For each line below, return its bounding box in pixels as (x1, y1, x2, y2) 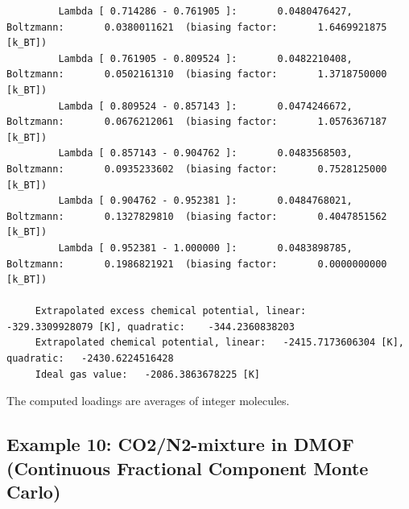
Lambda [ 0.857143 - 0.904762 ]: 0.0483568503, (58, 147, 353, 159)
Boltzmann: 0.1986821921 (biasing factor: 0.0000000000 (6, 258, 387, 270)
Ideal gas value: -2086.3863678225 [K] (35, 368, 260, 380)
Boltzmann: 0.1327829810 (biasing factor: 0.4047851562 (6, 210, 387, 222)
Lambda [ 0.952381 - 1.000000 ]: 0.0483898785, (58, 242, 353, 254)
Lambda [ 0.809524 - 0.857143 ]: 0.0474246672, (58, 100, 353, 112)
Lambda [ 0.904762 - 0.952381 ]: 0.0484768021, (58, 195, 353, 207)
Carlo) (6, 479, 61, 504)
